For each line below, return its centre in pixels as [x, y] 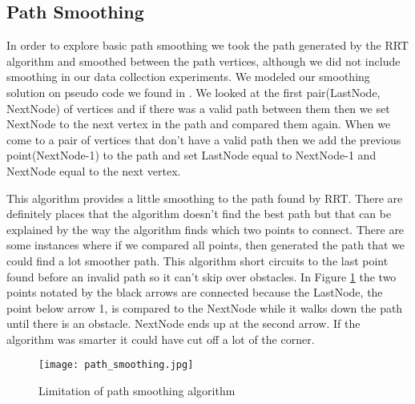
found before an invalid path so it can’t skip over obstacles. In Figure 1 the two [201, 276]
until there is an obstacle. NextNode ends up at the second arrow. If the [183, 323]
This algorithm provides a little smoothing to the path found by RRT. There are [205, 198]
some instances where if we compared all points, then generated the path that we [205, 245]
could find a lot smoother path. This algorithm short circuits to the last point [197, 260]
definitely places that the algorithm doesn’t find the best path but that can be [199, 214]
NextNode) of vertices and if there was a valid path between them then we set [198, 108]
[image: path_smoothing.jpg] [116, 365]
